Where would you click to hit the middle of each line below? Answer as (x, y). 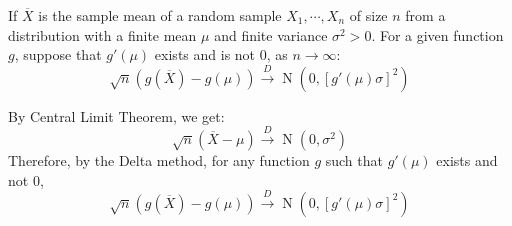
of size (368, 15)
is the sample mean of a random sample (160, 15)
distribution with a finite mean (102, 34)
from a (425, 15)
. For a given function (437, 34)
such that (354, 159)
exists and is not (205, 54)
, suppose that (58, 54)
